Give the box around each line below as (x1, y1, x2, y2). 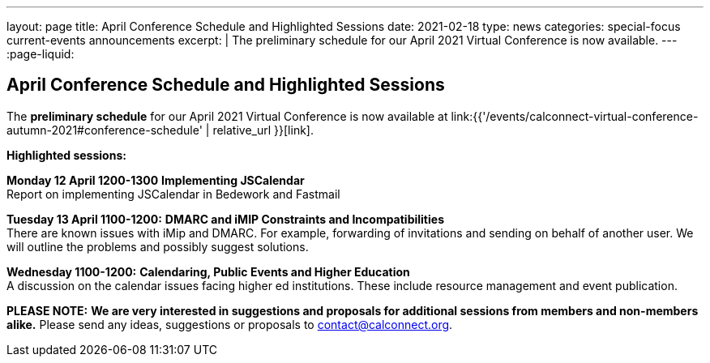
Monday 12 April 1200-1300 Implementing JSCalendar (6, 173, 305, 187)
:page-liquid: (6, 47, 75, 61)
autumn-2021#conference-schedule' (6, 122, 203, 137)
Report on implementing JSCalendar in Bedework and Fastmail (6, 186, 340, 201)
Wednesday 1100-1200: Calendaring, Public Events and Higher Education (6, 264, 410, 279)
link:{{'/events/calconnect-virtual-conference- (451, 109, 699, 123)
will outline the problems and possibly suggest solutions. (6, 239, 309, 254)
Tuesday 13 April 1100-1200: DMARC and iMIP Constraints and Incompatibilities (6, 211, 444, 226)
